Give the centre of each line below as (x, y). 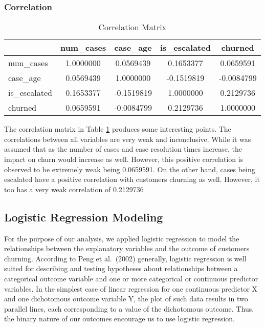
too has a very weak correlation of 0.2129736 (74, 189)
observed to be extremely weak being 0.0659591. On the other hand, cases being (130, 169)
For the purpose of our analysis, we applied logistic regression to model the (122, 238)
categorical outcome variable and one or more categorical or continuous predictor (131, 278)
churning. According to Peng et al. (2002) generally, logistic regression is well (125, 258)
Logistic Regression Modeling (84, 217)
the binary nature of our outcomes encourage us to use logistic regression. (120, 319)
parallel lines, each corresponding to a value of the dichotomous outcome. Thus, (129, 308)
